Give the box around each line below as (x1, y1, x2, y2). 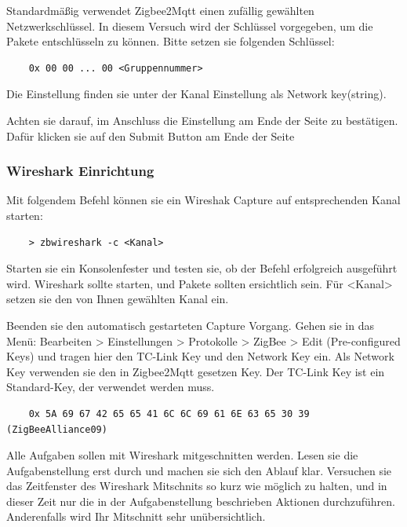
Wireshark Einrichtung (6, 161, 154, 181)
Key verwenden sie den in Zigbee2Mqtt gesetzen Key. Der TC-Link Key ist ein (6, 363, 385, 379)
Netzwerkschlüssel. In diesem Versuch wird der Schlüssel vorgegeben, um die (6, 17, 373, 34)
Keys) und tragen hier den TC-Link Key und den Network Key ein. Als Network (6, 348, 394, 364)
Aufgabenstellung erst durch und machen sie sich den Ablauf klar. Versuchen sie (6, 462, 392, 478)
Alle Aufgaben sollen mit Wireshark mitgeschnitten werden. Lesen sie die (6, 447, 358, 463)
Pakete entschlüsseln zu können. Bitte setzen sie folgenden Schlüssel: (6, 33, 335, 49)
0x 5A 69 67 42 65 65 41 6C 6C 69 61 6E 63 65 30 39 (28, 408, 310, 419)
